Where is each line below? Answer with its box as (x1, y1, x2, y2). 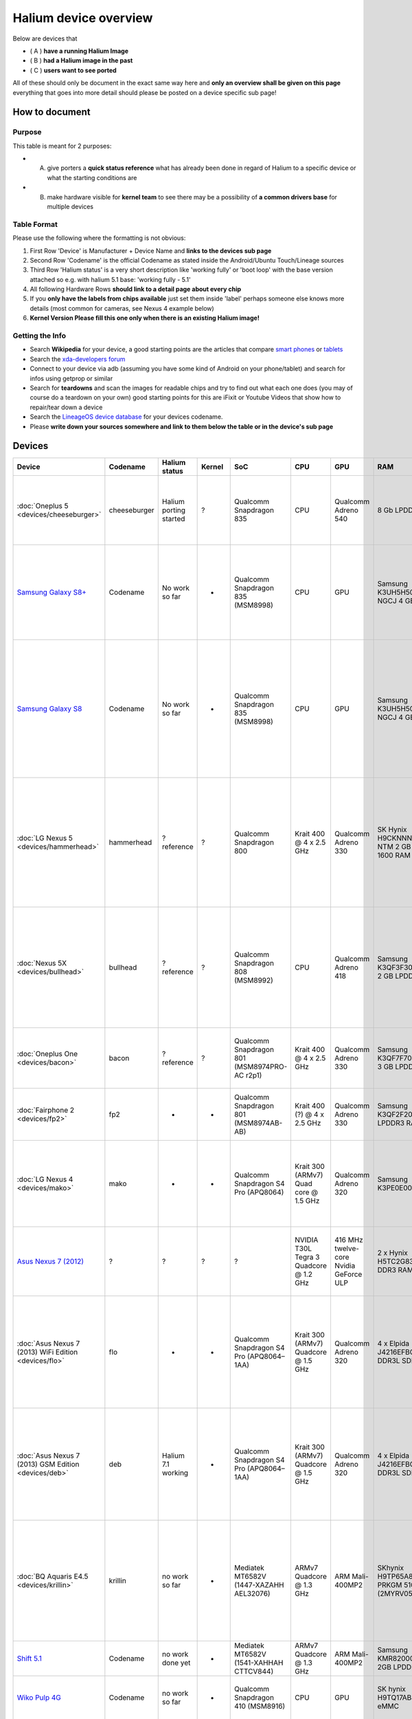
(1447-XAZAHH (233, 1580, 284, 1590)
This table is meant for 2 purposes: (12, 142, 112, 150)
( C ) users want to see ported (30, 66, 117, 74)
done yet (161, 1658, 191, 1667)
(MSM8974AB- (233, 1118, 283, 1128)
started (161, 514, 185, 524)
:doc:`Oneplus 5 (16, 501, 69, 511)
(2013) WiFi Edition (16, 1348, 78, 1357)
